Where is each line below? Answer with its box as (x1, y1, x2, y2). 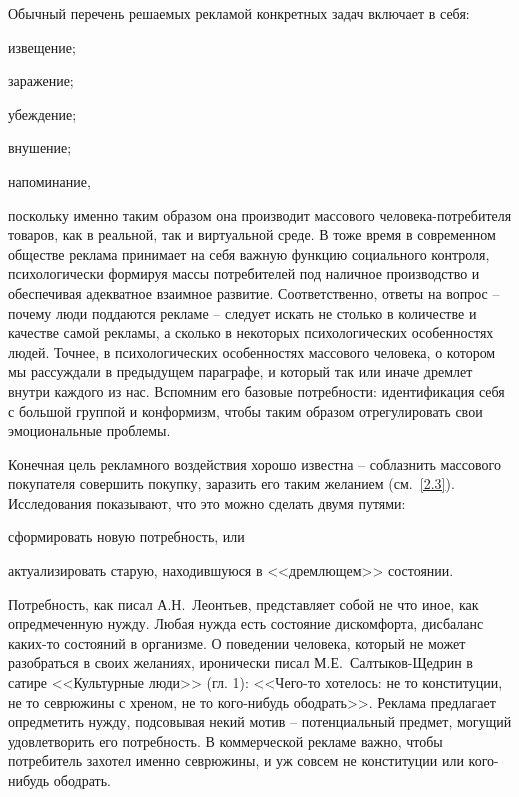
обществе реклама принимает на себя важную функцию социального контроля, (8, 243, 490, 264)
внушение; (8, 137, 72, 158)
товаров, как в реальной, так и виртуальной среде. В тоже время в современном (8, 224, 496, 245)
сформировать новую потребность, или (8, 526, 245, 547)
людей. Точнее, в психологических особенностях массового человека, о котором (8, 341, 496, 362)
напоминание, (8, 170, 91, 191)
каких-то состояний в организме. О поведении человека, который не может (8, 632, 466, 653)
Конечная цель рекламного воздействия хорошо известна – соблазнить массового (8, 453, 501, 474)
